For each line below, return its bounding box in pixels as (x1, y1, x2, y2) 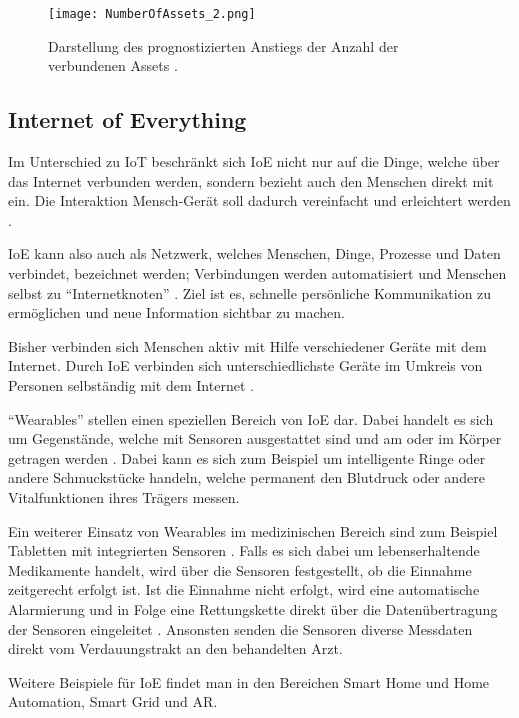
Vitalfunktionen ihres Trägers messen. (8, 486, 240, 507)
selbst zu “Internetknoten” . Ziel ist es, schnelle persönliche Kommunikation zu (8, 282, 492, 303)
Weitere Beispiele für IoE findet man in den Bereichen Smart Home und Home (8, 671, 490, 692)
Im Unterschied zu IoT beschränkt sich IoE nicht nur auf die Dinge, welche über (8, 151, 500, 172)
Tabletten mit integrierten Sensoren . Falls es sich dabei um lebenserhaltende (8, 540, 480, 561)
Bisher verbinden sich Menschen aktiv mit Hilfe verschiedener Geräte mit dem (8, 335, 487, 356)
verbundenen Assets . (48, 55, 178, 76)
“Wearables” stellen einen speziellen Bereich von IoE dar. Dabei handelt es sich (8, 408, 494, 429)
